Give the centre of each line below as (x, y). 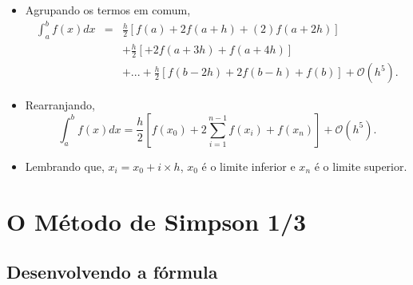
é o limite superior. (361, 166)
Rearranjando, (60, 105)
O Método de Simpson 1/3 (157, 221)
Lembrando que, (65, 166)
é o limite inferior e (248, 166)
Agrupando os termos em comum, (108, 10)
